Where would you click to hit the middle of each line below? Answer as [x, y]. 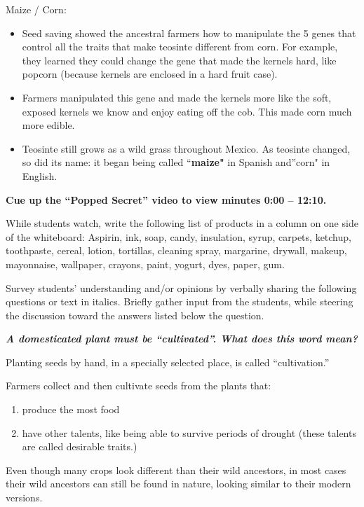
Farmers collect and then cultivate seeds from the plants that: [139, 386]
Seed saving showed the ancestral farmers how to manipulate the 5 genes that [189, 33]
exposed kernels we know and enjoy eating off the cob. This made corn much [187, 111]
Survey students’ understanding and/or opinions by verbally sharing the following [181, 287]
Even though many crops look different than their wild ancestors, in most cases [176, 470]
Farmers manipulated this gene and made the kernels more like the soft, [177, 97]
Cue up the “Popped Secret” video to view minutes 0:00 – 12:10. [166, 199]
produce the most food [71, 409]
